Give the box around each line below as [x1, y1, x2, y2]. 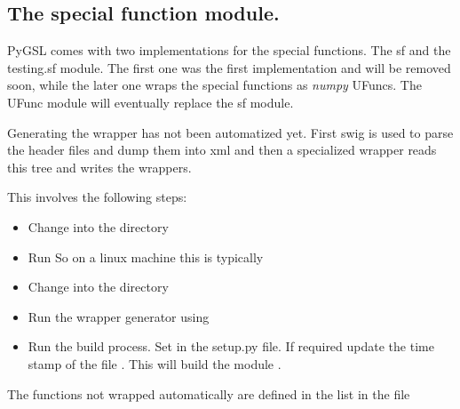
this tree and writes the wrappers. [7, 157, 192, 176]
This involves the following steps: [7, 188, 187, 206]
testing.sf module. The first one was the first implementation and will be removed [7, 58, 451, 76]
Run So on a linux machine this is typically [28, 247, 264, 266]
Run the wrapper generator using [28, 307, 210, 325]
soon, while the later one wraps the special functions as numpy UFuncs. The [7, 76, 422, 94]
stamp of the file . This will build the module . [28, 354, 282, 373]
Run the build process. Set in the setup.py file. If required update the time [28, 337, 434, 356]
